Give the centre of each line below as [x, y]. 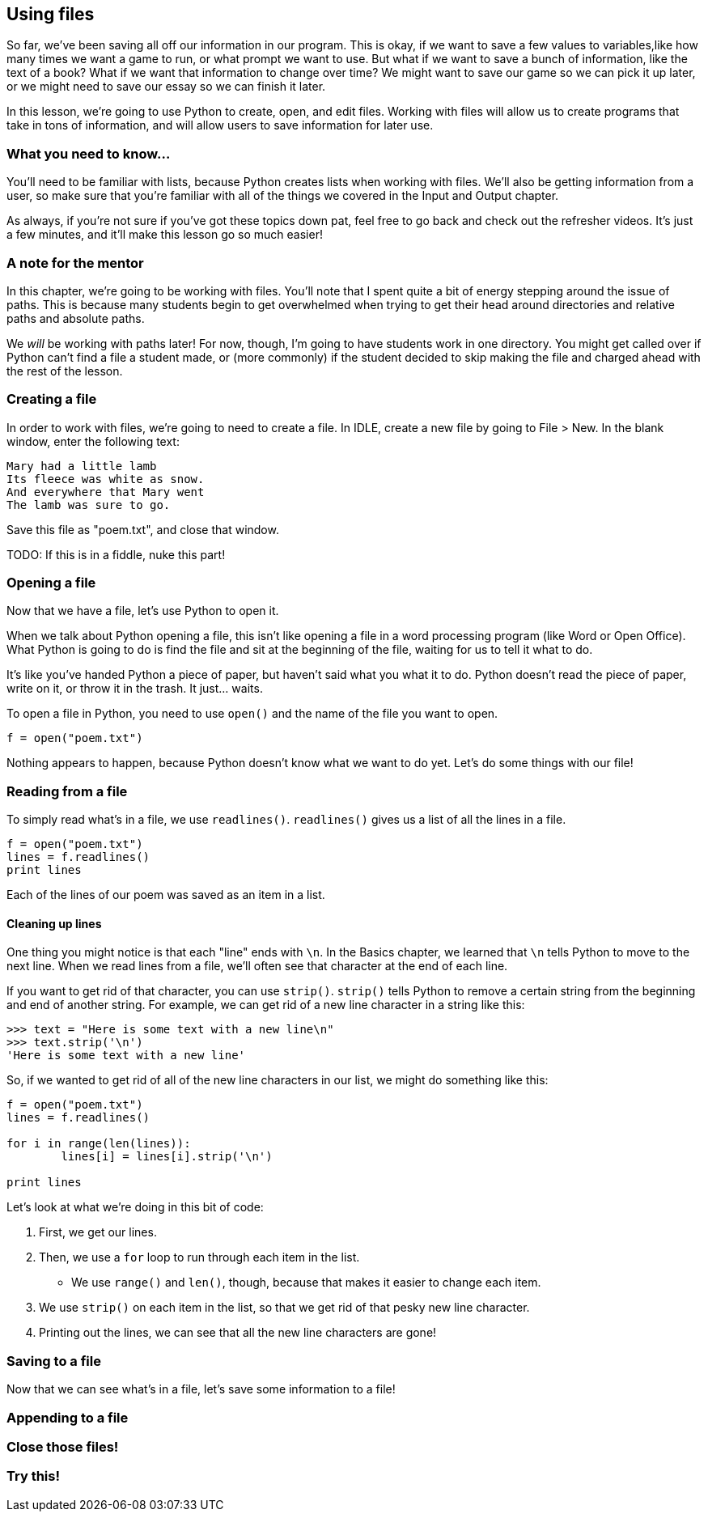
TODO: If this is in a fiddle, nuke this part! [116, 554]
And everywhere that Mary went [106, 492]
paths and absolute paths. [76, 318]
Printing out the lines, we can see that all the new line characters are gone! [238, 1333]
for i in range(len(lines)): [99, 1144]
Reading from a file [67, 791]
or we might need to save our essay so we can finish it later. [166, 87]
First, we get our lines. [98, 1232]
